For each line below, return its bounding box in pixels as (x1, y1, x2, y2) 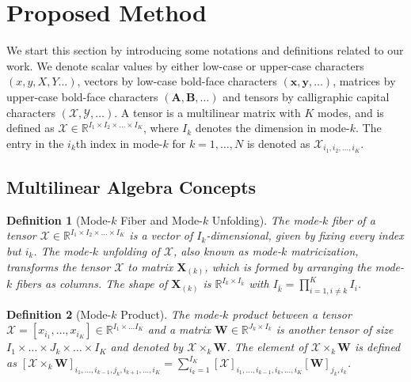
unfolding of (102, 242, 160, 259)
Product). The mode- (120, 305, 223, 322)
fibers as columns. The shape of (16, 275, 168, 292)
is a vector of (129, 227, 193, 244)
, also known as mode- (173, 242, 281, 259)
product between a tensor (232, 305, 352, 322)
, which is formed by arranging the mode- (204, 258, 405, 274)
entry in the (6, 134, 64, 151)
